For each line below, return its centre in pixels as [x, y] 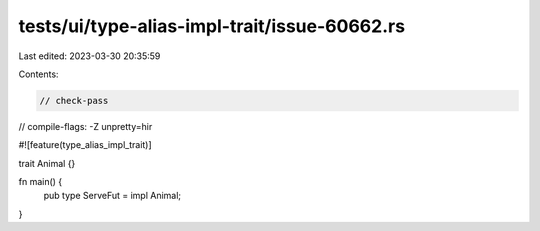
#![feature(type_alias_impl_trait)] [85, 145]
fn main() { [40, 182]
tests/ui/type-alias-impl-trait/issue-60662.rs [211, 26]
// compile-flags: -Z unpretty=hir [85, 126]
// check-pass [74, 100]
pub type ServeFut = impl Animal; [112, 196]
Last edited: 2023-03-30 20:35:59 [89, 56]
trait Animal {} [47, 163]
